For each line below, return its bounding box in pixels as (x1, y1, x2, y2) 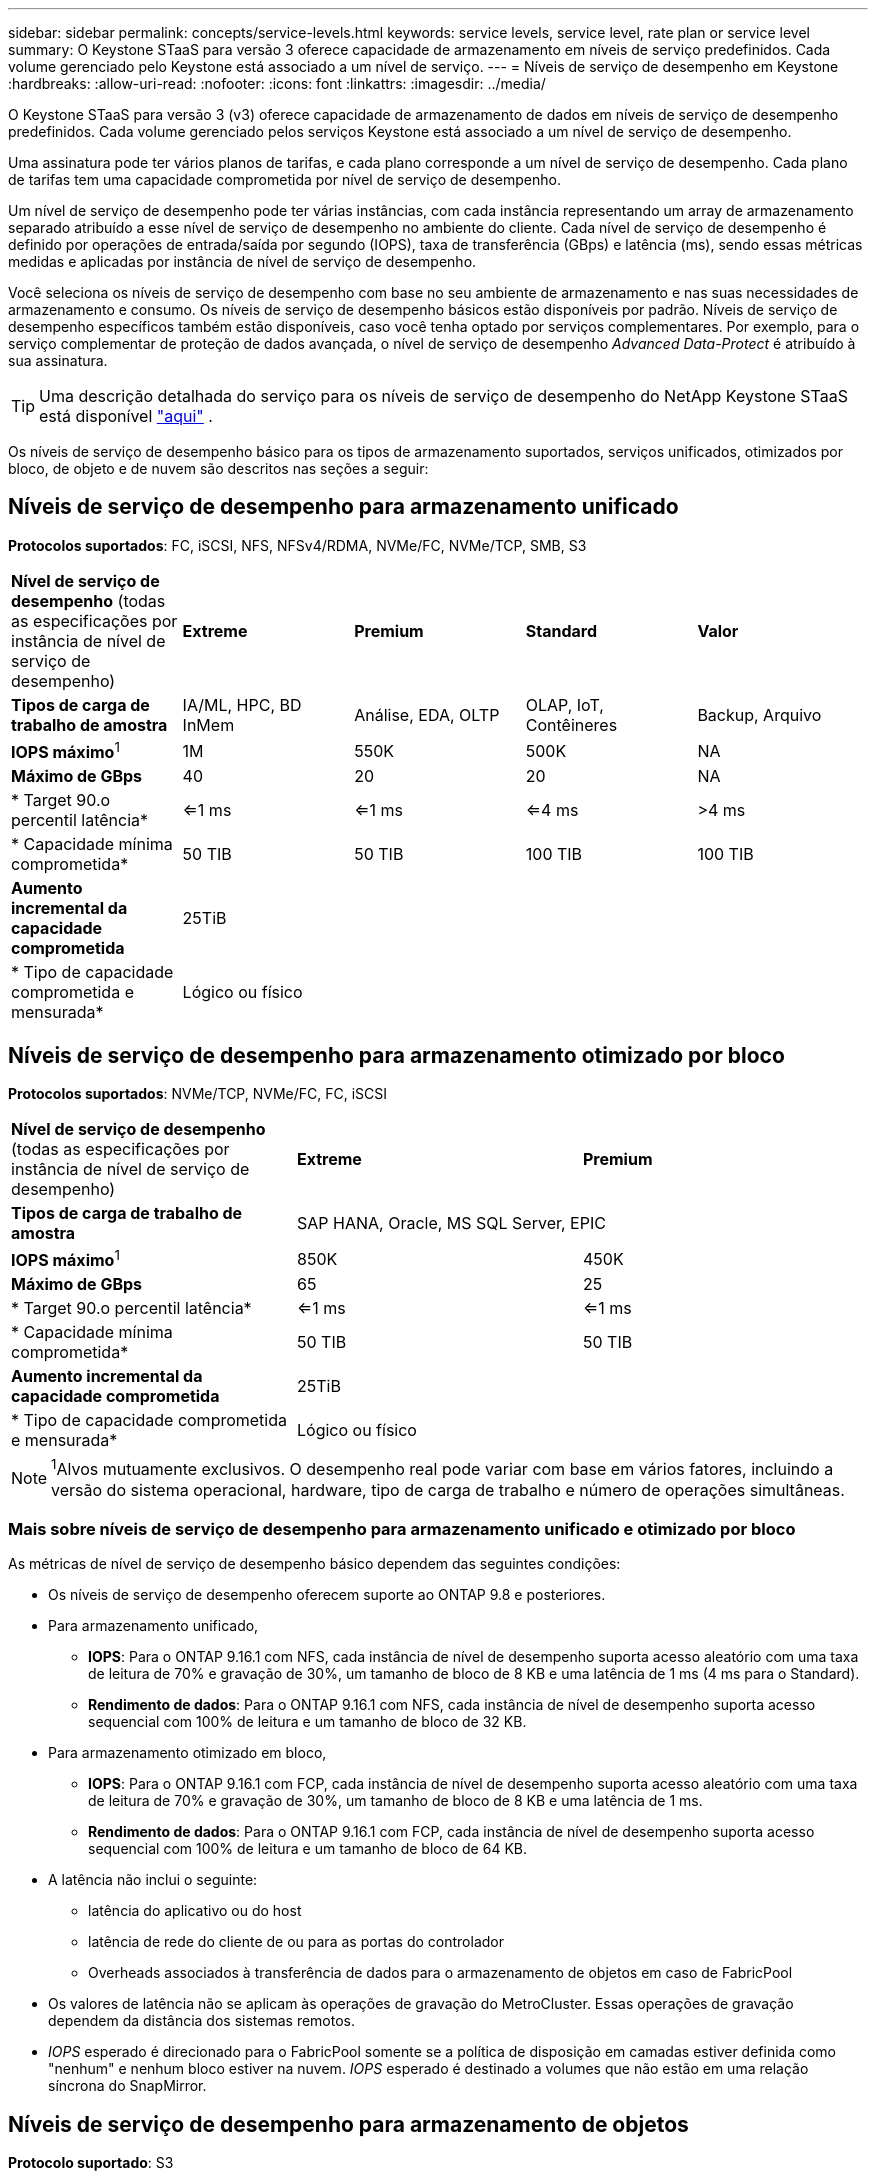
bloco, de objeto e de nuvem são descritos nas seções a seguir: (8, 460, 429, 477)
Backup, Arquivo (697, 704, 822, 725)
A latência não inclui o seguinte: (48, 1871, 258, 1889)
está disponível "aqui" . (39, 406, 213, 426)
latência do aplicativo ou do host (88, 1902, 302, 1920)
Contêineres (525, 714, 618, 735)
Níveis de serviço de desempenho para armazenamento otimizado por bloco (8, 1042, 785, 1068)
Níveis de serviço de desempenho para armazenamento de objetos (8, 2111, 689, 2137)
